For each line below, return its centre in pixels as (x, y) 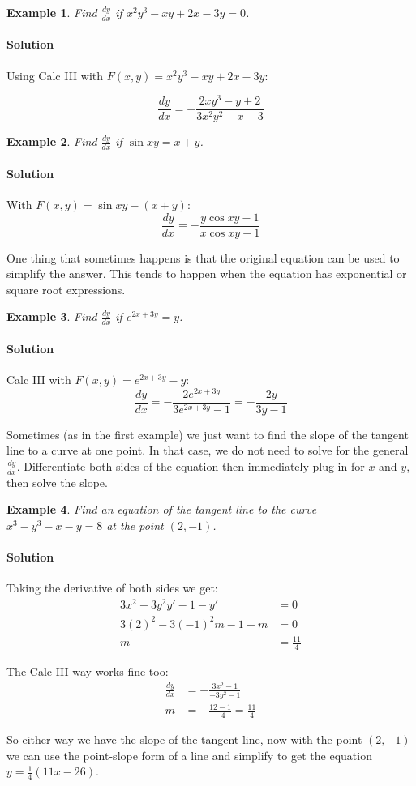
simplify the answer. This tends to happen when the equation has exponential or (207, 273)
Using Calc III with (55, 75)
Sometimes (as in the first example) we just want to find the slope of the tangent (208, 434)
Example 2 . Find (52, 141)
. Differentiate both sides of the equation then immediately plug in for (191, 466)
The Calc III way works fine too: (88, 671)
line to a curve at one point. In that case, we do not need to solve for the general (208, 450)
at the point (135, 525)
